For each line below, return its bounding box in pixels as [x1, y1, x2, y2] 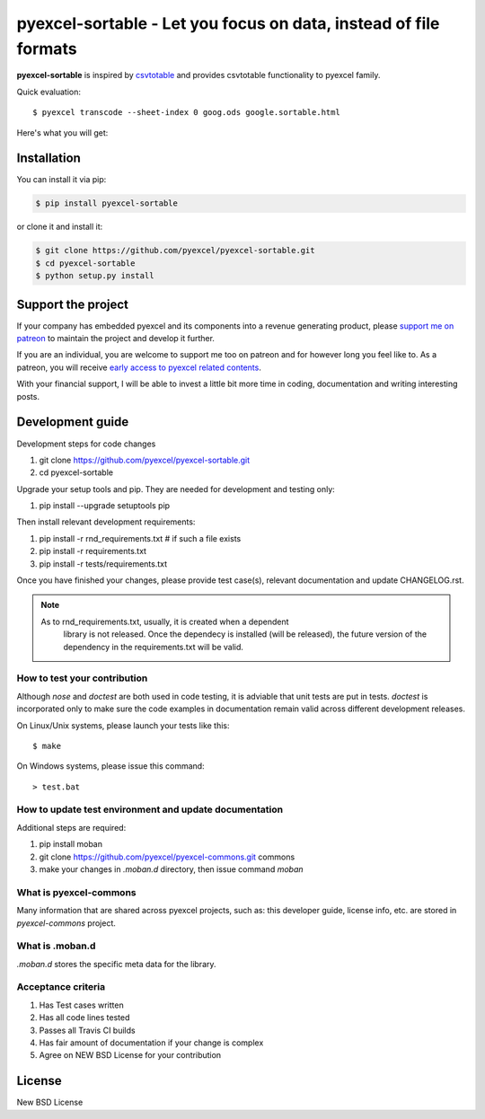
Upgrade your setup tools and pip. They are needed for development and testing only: [16, 483, 336, 494]
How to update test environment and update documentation [16, 804, 283, 816]
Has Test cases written [39, 1000, 125, 1010]
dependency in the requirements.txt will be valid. [63, 641, 244, 652]
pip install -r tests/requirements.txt [39, 558, 168, 569]
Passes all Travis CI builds [39, 1025, 136, 1035]
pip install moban [39, 839, 103, 850]
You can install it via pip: [16, 174, 107, 185]
